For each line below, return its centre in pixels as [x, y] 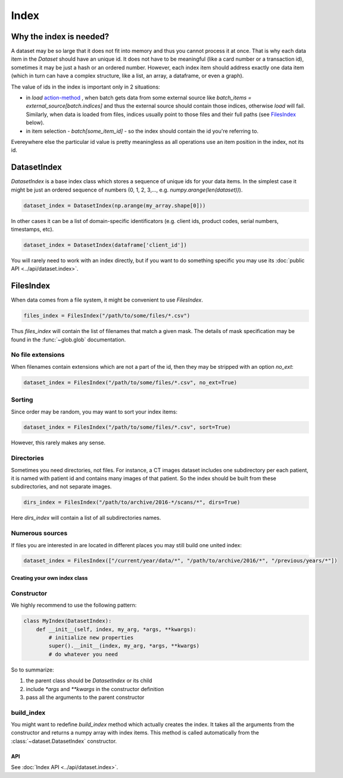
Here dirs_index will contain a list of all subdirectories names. [86, 518]
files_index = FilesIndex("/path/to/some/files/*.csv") [107, 316]
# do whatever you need [83, 654]
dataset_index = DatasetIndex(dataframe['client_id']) [105, 245]
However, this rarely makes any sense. [58, 443]
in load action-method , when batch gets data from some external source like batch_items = [139, 98]
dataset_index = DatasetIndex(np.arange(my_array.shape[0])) [115, 206]
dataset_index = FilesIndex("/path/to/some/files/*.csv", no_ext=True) [130, 382]
